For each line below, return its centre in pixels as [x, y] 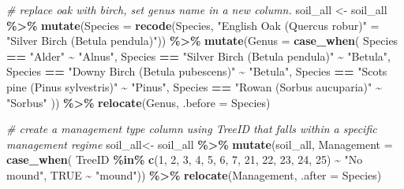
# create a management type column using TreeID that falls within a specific [192, 129]
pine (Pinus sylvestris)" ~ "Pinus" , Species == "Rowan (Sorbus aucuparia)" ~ [194, 86]
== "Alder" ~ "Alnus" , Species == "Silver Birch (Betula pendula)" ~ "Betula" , [198, 56]
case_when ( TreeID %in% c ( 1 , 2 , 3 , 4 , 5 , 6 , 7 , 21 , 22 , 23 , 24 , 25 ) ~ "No [185, 159]
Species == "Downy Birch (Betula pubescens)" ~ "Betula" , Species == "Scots [197, 71]
